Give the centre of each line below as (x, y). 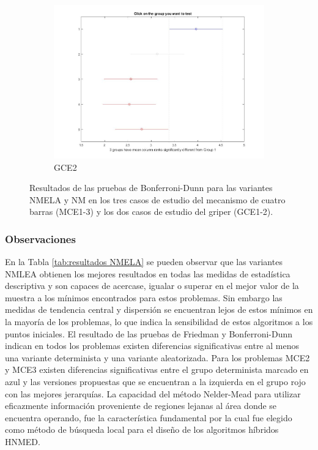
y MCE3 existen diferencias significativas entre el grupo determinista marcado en (157, 369)
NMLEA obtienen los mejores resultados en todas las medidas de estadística (148, 273)
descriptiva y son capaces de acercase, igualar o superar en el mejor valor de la (152, 286)
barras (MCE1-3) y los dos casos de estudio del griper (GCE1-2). (151, 212)
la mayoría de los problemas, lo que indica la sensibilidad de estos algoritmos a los (159, 322)
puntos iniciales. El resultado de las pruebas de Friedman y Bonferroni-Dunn (149, 333)
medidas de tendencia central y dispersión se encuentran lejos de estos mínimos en (159, 309)
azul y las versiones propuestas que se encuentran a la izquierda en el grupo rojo (155, 382)
